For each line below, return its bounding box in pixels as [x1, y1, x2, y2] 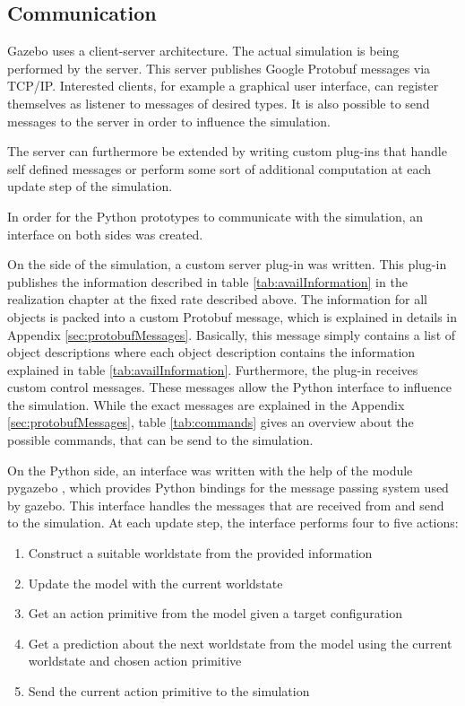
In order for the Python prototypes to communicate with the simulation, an [7, 206, 424, 225]
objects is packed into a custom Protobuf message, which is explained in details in [7, 307, 458, 326]
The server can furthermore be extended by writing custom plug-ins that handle [7, 142, 447, 161]
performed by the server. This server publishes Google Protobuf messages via [7, 58, 431, 77]
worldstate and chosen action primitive [28, 651, 242, 670]
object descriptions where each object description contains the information [7, 343, 416, 362]
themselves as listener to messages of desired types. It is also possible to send [7, 93, 430, 112]
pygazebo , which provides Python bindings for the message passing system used [7, 478, 449, 497]
